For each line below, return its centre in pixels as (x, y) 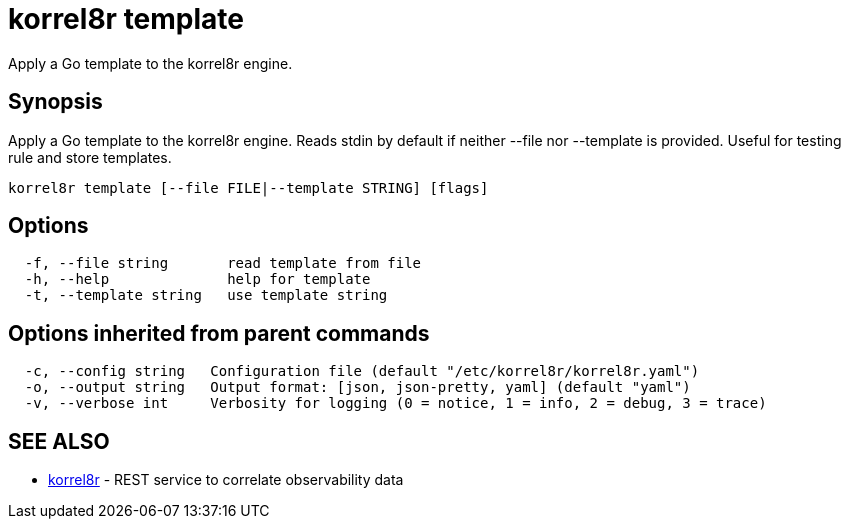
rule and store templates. (90, 157)
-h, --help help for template (197, 279)
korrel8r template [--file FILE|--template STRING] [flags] (248, 187)
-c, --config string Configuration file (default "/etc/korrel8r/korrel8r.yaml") (362, 371)
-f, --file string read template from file (223, 263)
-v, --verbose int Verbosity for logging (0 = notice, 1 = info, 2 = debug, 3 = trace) (395, 403)
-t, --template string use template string (206, 295)
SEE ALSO (59, 441)
